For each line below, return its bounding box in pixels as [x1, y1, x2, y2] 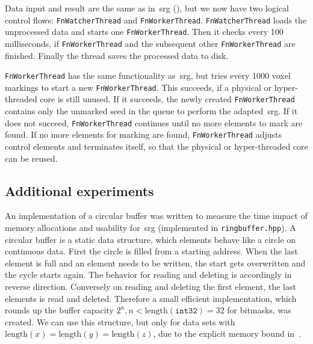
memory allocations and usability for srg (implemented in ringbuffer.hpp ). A [5, 221, 296, 234]
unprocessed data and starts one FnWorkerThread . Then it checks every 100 [5, 25, 284, 38]
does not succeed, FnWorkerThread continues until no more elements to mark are [5, 116, 303, 129]
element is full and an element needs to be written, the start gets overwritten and [5, 256, 306, 269]
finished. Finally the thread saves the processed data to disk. [5, 49, 229, 61]
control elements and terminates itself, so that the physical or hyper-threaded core [5, 140, 308, 153]
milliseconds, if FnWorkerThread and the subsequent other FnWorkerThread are [5, 37, 296, 49]
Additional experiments [5, 181, 154, 200]
